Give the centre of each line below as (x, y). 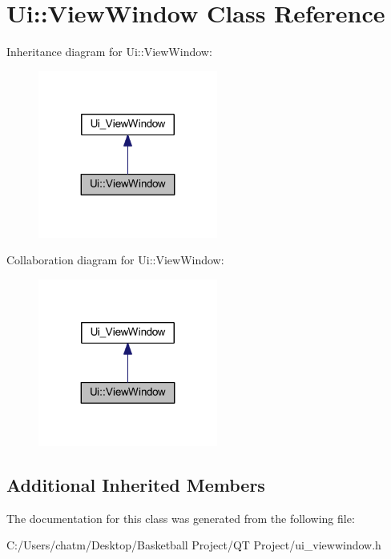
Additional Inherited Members (136, 484)
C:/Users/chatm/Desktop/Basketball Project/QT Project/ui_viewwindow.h (194, 545)
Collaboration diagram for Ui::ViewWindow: (115, 260)
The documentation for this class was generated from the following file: (181, 518)
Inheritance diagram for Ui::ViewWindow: (109, 52)
